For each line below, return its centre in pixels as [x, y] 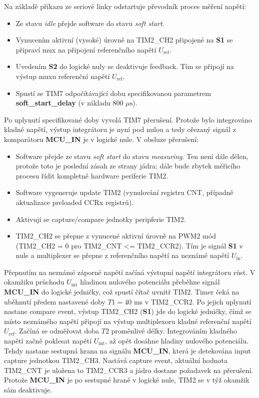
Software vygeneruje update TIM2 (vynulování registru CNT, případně [124, 192]
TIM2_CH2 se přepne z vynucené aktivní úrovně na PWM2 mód [116, 236]
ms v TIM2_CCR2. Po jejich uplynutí [192, 301]
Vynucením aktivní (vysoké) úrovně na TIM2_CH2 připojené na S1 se [124, 40]
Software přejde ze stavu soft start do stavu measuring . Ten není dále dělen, [132, 156]
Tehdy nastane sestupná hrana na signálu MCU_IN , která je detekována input [127, 350]
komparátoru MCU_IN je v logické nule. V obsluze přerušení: [101, 139]
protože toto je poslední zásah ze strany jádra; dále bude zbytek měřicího [128, 166]
